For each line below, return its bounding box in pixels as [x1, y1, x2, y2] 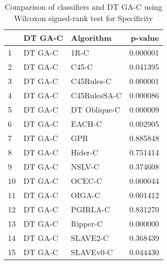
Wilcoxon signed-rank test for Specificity [14, 12, 153, 24]
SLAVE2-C [71, 232, 109, 243]
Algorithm [71, 32, 112, 43]
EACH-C [71, 118, 102, 129]
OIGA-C [71, 189, 100, 201]
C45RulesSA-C [71, 89, 122, 101]
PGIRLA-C [71, 204, 110, 215]
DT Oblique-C [71, 104, 120, 115]
